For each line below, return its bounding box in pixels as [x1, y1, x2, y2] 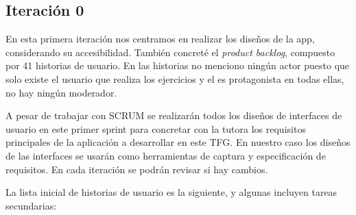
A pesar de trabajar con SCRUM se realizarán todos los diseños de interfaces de [5, 108, 342, 123]
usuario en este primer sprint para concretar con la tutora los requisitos [5, 121, 306, 136]
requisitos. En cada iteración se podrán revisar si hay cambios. [5, 162, 268, 176]
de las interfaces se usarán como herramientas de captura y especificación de [5, 148, 326, 162]
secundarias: [5, 198, 57, 212]
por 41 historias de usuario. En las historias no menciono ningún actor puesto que [5, 58, 350, 73]
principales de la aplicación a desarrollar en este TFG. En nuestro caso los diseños [5, 135, 351, 149]
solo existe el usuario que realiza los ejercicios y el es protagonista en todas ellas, [5, 71, 344, 86]
